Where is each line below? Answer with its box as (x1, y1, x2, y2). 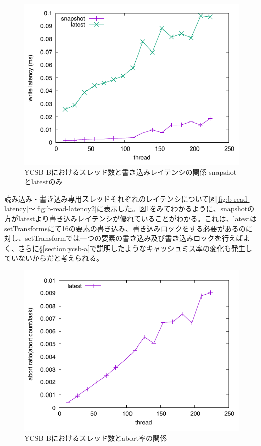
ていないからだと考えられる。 (4, 253, 103, 263)
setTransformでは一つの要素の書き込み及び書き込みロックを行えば (25, 233, 243, 243)
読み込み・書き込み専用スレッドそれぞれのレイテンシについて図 (4, 193, 216, 204)
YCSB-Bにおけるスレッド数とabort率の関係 (24, 432, 167, 443)
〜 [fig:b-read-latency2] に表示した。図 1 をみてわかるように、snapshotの (28, 203, 255, 214)
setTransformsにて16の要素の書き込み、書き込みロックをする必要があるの (4, 223, 246, 233)
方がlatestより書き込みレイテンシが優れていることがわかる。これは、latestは (4, 213, 257, 223)
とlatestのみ (24, 176, 63, 187)
